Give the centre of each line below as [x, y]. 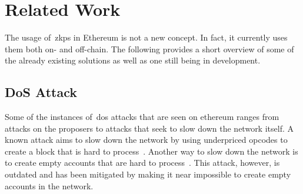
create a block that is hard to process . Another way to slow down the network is [151, 151]
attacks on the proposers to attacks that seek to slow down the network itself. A [149, 128]
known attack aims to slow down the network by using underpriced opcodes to [146, 140]
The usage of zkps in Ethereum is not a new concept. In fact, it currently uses [146, 37]
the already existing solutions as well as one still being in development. [133, 60]
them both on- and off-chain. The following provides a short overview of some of [149, 48]
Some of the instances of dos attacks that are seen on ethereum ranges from [142, 117]
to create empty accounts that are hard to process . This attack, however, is [142, 163]
